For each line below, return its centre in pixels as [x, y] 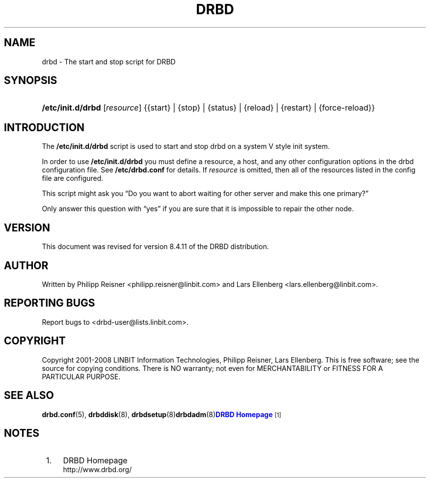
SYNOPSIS [31, 81]
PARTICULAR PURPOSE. [81, 376]
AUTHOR [26, 265]
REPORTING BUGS [50, 303]
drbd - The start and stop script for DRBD [109, 61]
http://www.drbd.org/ [97, 470]
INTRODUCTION [44, 127]
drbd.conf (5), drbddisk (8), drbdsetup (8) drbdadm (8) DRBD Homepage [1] [161, 414]
